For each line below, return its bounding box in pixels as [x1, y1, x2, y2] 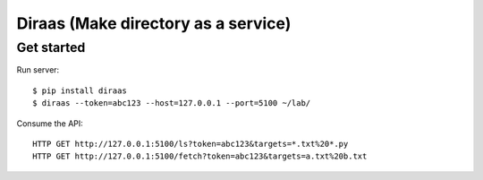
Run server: [16, 64, 60, 75]
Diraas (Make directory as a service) [16, 13, 292, 33]
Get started [16, 39, 86, 56]
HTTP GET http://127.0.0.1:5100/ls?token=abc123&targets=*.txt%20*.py [32, 139, 349, 149]
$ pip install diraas [32, 85, 127, 96]
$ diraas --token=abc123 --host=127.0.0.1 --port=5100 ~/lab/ [32, 99, 311, 108]
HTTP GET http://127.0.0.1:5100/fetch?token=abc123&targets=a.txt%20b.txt [32, 151, 368, 161]
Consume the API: [16, 117, 84, 129]
